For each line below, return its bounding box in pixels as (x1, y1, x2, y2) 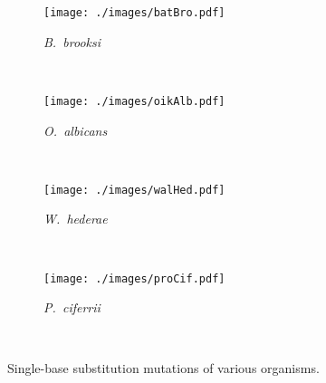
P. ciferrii (43, 298, 101, 317)
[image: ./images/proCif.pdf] (43, 272, 225, 285)
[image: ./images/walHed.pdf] (43, 183, 225, 196)
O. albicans (43, 120, 108, 139)
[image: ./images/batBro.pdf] (43, 6, 225, 19)
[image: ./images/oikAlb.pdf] (43, 94, 225, 108)
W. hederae (43, 209, 108, 228)
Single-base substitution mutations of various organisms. (7, 359, 320, 378)
